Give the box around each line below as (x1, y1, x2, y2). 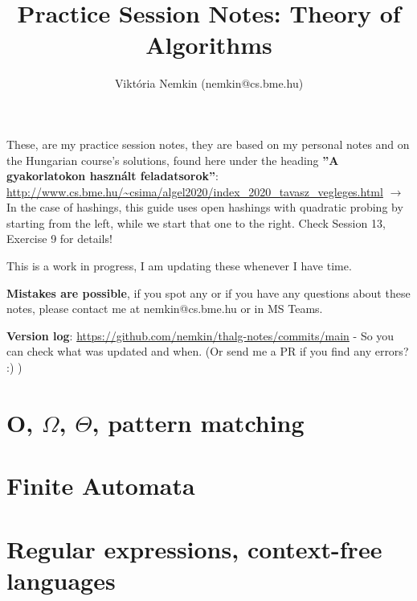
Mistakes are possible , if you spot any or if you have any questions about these (6, 284, 411, 301)
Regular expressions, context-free (6, 532, 382, 565)
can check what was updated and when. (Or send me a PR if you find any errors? (6, 343, 409, 360)
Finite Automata (6, 469, 195, 502)
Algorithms (145, 28, 272, 61)
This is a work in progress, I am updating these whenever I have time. (6, 257, 352, 274)
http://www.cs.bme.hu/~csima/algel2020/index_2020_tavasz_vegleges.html (6, 183, 383, 200)
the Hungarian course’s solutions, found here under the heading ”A (6, 151, 339, 168)
